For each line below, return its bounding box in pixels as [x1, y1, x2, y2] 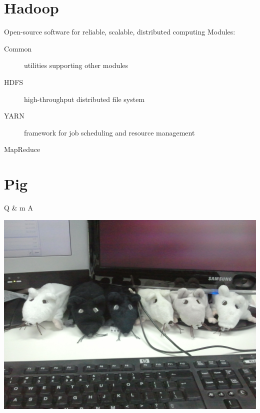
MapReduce [4, 144, 40, 154]
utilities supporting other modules [24, 60, 128, 70]
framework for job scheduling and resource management [24, 127, 195, 137]
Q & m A [4, 202, 33, 212]
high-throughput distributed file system [24, 93, 145, 104]
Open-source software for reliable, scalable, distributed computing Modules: [4, 26, 235, 37]
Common [4, 43, 32, 53]
